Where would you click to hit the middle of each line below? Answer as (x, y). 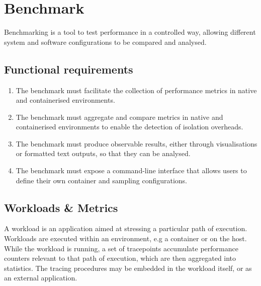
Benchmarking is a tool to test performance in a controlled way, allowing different (130, 32)
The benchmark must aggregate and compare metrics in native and (119, 117)
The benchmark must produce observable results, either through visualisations (137, 143)
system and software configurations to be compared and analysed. (105, 42)
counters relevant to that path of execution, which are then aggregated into (120, 258)
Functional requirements (69, 69)
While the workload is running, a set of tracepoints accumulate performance (121, 248)
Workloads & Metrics (61, 207)
